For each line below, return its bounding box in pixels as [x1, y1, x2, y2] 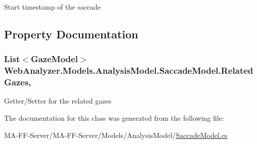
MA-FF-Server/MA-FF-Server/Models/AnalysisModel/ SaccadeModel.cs [4, 129, 228, 140]
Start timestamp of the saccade [4, 2, 101, 12]
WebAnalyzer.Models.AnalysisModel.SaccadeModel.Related [4, 64, 253, 77]
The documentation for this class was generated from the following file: [4, 113, 224, 123]
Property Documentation [4, 26, 139, 41]
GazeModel [30, 53, 78, 65]
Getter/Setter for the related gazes [4, 95, 112, 106]
